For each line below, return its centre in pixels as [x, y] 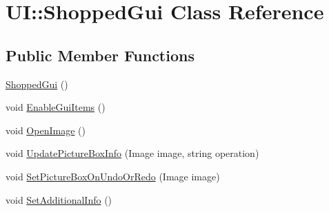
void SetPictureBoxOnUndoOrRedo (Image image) [113, 176]
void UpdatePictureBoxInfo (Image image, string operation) [132, 153]
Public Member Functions [100, 55]
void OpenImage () [46, 130]
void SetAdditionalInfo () [59, 199]
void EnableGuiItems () [56, 107]
